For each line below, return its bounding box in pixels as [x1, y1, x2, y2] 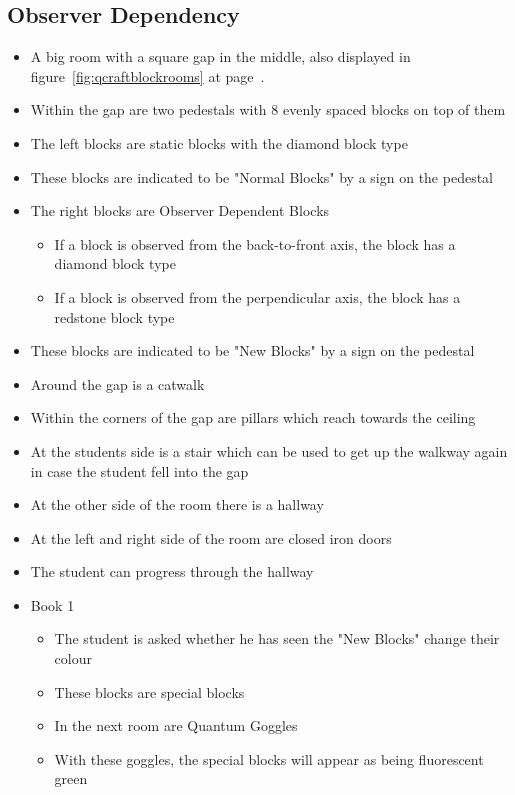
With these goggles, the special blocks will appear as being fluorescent [54, 748, 484, 769]
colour [54, 648, 92, 669]
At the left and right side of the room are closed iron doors [30, 527, 392, 548]
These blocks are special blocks [54, 681, 245, 702]
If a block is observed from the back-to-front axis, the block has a [54, 233, 456, 254]
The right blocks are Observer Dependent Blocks [30, 200, 330, 221]
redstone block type [54, 306, 175, 327]
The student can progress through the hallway [30, 561, 314, 582]
